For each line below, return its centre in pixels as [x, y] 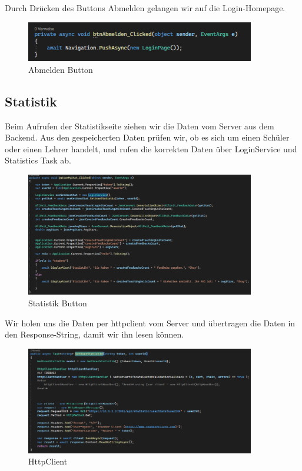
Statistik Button [58, 303]
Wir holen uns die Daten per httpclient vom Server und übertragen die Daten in [150, 323]
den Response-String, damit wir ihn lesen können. [94, 334]
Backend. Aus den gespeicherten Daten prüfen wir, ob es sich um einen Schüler [147, 137]
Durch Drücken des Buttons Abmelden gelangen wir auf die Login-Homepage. [145, 8]
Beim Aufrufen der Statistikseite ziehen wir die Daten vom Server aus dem [140, 126]
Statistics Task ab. [38, 160]
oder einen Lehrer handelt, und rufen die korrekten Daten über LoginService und [151, 148]
